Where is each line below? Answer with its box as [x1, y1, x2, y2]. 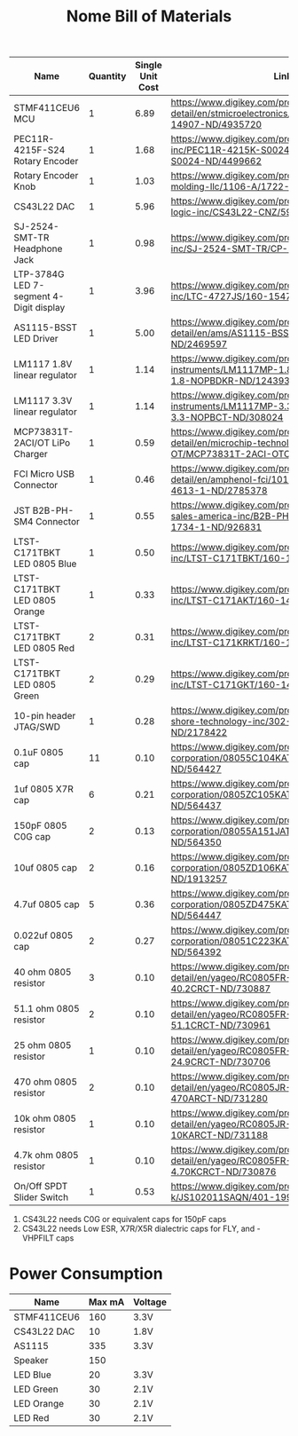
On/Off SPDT [13, 1180, 68, 1193]
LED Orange [13, 1398, 65, 1410]
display [35, 302, 66, 314]
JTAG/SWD [13, 721, 60, 733]
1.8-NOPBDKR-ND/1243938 [170, 375, 296, 387]
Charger [13, 448, 49, 461]
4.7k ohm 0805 [13, 1149, 79, 1162]
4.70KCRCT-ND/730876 [170, 1165, 277, 1178]
